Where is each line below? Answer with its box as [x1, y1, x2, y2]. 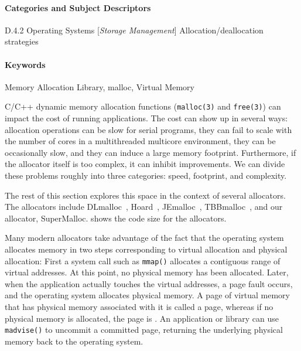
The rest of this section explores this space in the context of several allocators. [5, 189, 286, 201]
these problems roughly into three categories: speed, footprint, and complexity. [5, 169, 287, 181]
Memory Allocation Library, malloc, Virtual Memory [5, 80, 194, 93]
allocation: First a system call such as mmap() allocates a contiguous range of [5, 254, 281, 267]
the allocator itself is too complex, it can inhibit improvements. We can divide [5, 158, 285, 170]
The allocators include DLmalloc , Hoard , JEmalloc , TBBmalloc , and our [5, 200, 283, 213]
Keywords [5, 58, 46, 70]
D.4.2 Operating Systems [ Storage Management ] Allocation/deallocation [5, 23, 264, 36]
